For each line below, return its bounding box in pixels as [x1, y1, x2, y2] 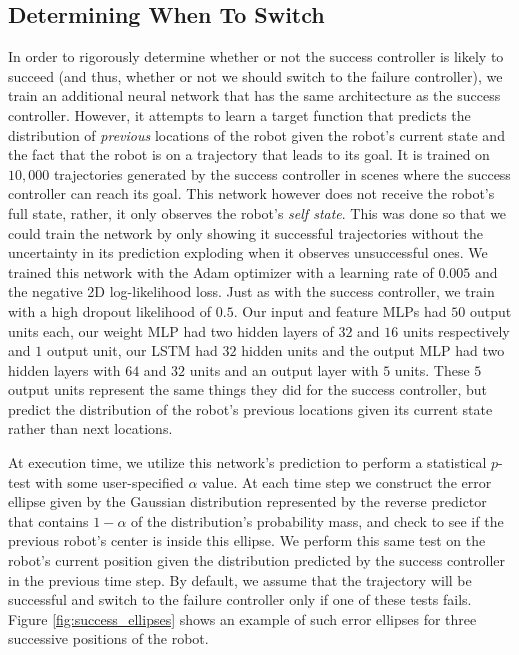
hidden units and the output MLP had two [241, 340, 505, 361]
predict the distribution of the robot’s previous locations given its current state [8, 398, 493, 419]
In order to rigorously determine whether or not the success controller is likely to [8, 46, 504, 67]
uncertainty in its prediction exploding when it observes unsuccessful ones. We [8, 242, 488, 263]
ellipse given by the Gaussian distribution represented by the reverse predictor [8, 491, 487, 512]
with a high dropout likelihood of [8, 300, 212, 321]
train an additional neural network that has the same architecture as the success [8, 85, 501, 106]
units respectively [402, 320, 510, 341]
